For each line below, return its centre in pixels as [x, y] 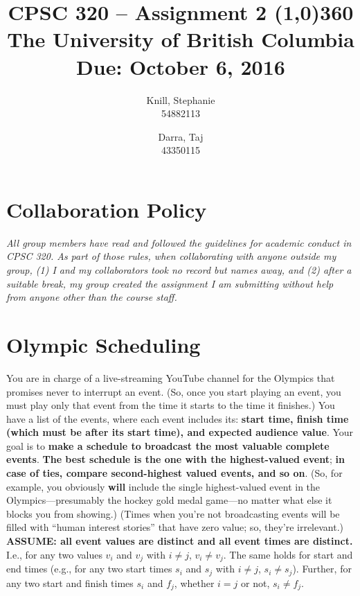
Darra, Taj [181, 136]
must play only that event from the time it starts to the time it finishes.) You [171, 405]
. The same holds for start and [288, 554]
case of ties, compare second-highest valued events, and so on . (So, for [174, 473]
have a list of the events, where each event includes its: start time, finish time [178, 418]
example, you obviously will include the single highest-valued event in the [163, 486]
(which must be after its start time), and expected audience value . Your [180, 432]
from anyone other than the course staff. [92, 297]
